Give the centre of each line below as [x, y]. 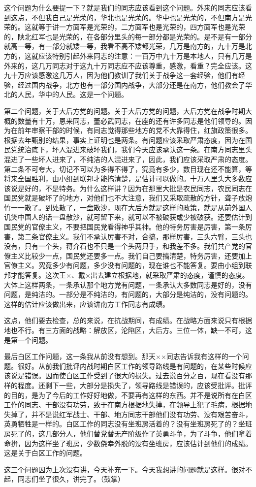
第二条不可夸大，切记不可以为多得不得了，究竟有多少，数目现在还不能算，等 [128, 169]
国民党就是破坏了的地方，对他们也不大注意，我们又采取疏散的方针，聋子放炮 [128, 198]
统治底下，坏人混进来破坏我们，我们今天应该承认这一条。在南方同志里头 [135, 149]
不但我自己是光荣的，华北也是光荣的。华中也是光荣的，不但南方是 [138, 17]
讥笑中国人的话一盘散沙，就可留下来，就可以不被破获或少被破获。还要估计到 [128, 217]
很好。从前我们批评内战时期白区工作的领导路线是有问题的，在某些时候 [131, 366]
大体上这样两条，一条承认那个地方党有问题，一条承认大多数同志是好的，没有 [128, 284]
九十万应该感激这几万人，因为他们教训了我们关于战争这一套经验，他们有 [121, 75]
